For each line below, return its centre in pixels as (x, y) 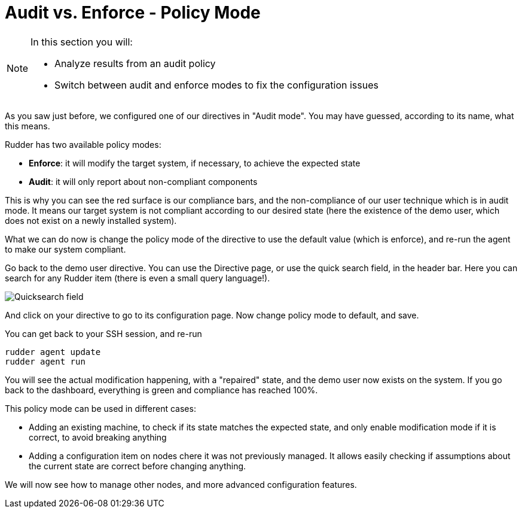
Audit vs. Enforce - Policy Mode (133, 13)
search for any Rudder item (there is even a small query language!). (138, 278)
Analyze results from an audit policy (135, 63)
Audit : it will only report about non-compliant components (143, 181)
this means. (28, 126)
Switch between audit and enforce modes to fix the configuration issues (216, 85)
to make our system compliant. (65, 249)
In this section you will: (82, 42)
